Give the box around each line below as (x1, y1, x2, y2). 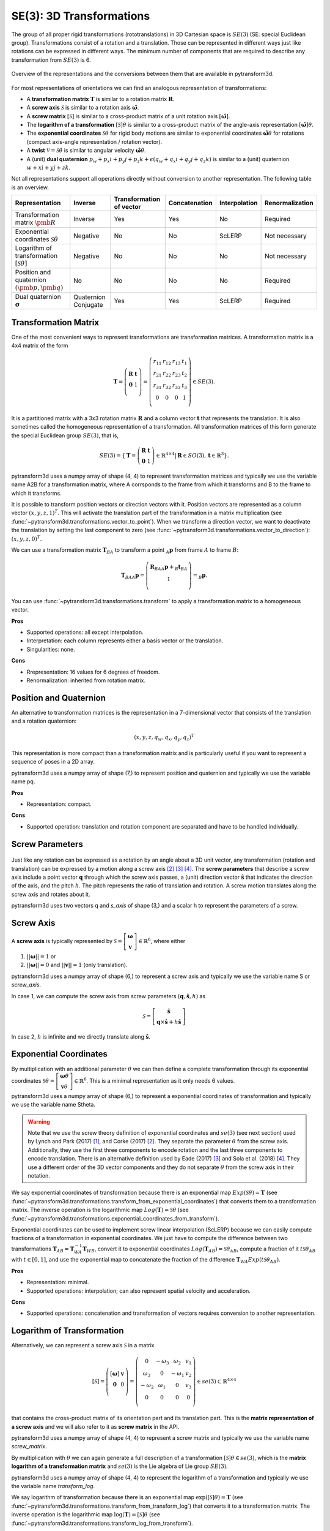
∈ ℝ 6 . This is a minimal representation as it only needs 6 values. (74, 1077, 235, 1084)
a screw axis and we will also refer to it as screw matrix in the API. (11, 1423, 180, 1430)
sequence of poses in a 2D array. (11, 758, 95, 766)
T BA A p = (121, 572, 145, 580)
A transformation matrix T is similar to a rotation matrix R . (26, 95, 175, 102)
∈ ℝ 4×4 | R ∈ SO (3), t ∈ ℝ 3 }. (156, 451, 229, 459)
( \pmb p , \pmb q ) (15, 284, 64, 292)
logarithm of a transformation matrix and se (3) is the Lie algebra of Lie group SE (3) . (11, 1462, 229, 1470)
